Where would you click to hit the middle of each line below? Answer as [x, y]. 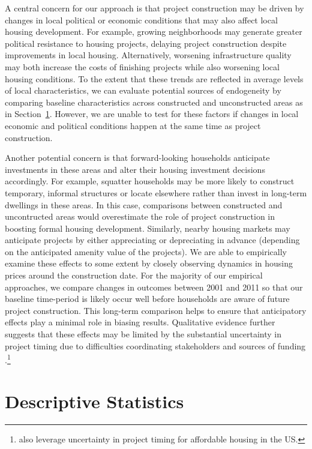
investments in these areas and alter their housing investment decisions [135, 169]
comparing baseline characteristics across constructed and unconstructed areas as [154, 102]
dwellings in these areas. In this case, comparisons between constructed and [144, 204]
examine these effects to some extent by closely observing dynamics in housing [149, 263]
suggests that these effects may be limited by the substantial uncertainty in [143, 334]
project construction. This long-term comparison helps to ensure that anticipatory [156, 310]
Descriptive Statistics [94, 401]
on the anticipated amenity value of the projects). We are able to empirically [146, 251]
